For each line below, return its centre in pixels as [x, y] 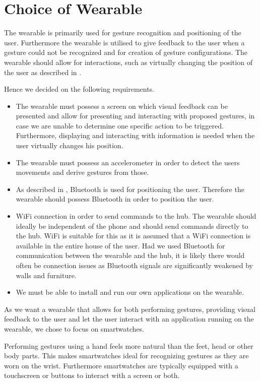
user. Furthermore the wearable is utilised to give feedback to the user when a [124, 42]
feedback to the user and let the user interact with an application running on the [129, 319]
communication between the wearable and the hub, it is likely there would [130, 255]
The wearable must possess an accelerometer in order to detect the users [128, 162]
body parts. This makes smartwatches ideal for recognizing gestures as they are [126, 356]
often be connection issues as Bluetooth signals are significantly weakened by [134, 265]
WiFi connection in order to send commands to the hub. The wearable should [136, 216]
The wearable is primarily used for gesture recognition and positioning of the [123, 33]
